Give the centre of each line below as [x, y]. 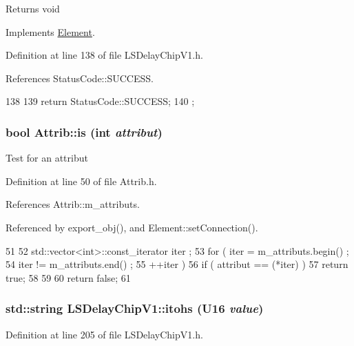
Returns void [33, 8]
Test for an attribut [47, 158]
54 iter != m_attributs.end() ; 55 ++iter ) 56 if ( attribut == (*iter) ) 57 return [177, 264]
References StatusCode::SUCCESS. [80, 78]
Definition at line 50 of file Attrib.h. [81, 181]
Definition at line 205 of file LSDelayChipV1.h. [104, 334]
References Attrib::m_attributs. [73, 204]
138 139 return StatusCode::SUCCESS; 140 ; [100, 101]
